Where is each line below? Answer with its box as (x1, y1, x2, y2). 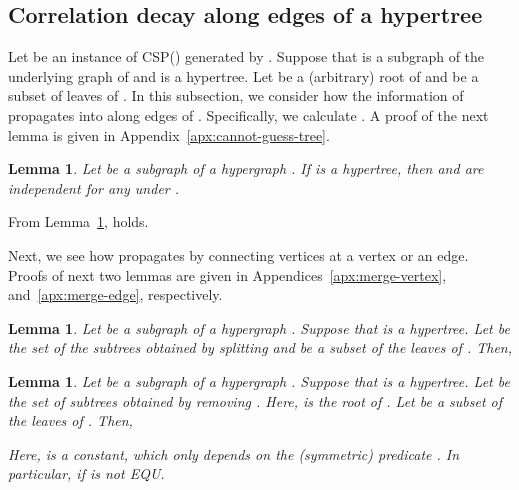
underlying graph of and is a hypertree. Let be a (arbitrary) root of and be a (8, 65, 479, 86)
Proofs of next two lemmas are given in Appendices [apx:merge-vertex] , (8, 264, 447, 285)
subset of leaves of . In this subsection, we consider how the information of (8, 85, 464, 106)
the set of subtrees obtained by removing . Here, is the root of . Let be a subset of (8, 390, 503, 411)
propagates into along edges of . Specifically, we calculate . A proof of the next (8, 104, 489, 125)
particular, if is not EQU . (8, 463, 165, 484)
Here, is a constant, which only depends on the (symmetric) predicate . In (8, 443, 460, 464)
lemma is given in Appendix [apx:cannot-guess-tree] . (8, 124, 330, 145)
